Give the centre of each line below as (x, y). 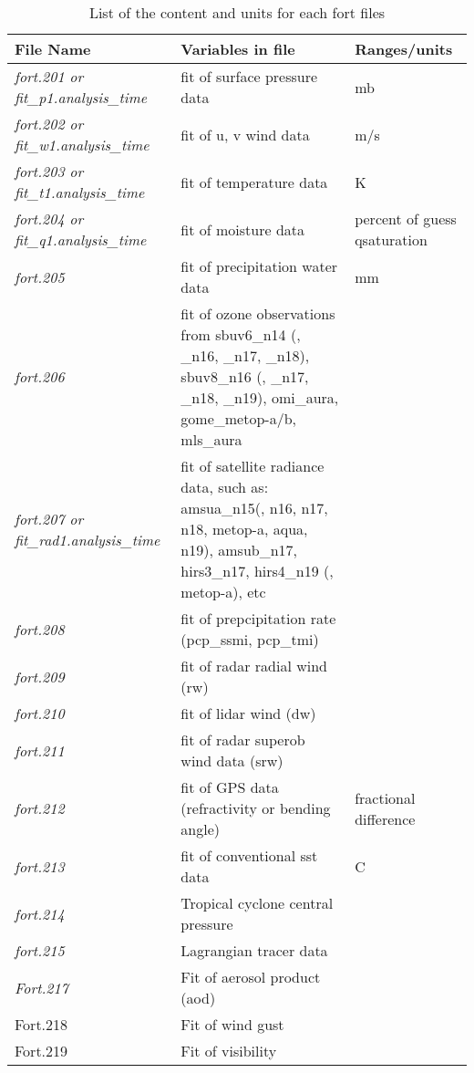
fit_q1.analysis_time (81, 240)
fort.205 (40, 276)
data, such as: (225, 487)
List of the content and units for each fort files (237, 12)
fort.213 (40, 866)
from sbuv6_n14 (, (241, 334)
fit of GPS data (230, 787)
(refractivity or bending (256, 808)
